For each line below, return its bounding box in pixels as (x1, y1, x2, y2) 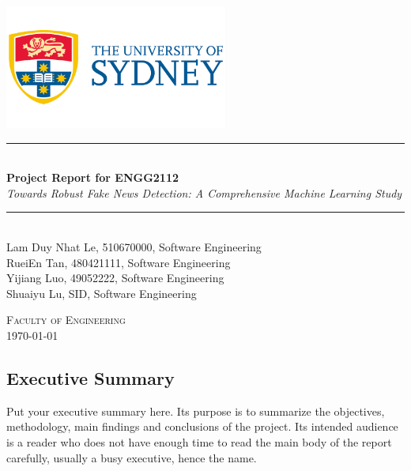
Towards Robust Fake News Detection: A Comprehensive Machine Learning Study (6, 184, 402, 201)
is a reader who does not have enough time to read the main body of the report (6, 433, 392, 450)
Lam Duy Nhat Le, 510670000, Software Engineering (6, 238, 262, 254)
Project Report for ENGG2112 (6, 169, 179, 186)
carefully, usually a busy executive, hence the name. (6, 449, 257, 465)
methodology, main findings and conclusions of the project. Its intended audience (6, 418, 398, 435)
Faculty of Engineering (6, 311, 126, 328)
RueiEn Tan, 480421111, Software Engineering (6, 254, 231, 270)
